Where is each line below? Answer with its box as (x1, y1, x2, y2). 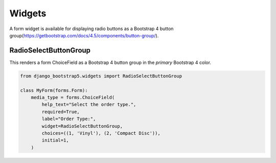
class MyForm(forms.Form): (20, 87, 88, 93)
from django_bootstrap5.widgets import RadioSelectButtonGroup (20, 73, 182, 79)
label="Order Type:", (41, 116, 96, 122)
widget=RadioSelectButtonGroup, (41, 123, 123, 129)
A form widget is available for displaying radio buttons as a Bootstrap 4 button (9, 26, 174, 32)
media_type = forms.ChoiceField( (31, 95, 115, 100)
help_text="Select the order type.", (41, 102, 136, 107)
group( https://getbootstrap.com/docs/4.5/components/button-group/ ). (9, 32, 159, 38)
